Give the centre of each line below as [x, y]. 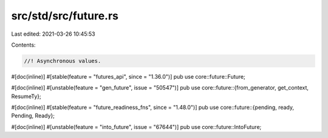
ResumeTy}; [26, 96]
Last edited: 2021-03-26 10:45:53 [53, 34]
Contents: [23, 45]
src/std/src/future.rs [65, 16]
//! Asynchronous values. [63, 61]
